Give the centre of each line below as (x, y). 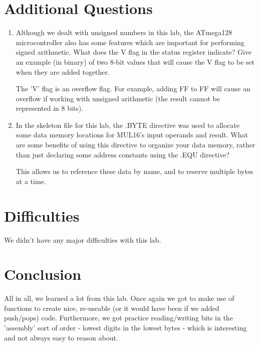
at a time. (31, 181)
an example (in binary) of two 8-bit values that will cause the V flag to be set (135, 61)
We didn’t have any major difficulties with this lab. (83, 239)
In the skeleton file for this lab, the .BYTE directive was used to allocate (128, 125)
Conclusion (43, 274)
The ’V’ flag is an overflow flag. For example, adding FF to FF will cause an (133, 89)
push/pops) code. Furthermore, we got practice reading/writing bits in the (118, 318)
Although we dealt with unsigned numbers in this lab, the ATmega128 (124, 32)
